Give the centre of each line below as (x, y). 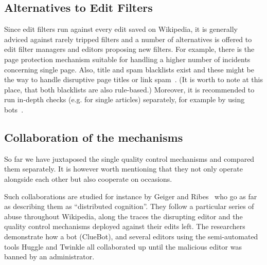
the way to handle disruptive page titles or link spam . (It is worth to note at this (133, 79)
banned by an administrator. (49, 257)
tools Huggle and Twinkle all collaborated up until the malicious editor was (123, 246)
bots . (14, 109)
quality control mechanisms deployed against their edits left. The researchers (125, 226)
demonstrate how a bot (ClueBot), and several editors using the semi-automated (131, 236)
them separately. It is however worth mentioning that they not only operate (123, 169)
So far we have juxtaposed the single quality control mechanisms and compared (129, 158)
